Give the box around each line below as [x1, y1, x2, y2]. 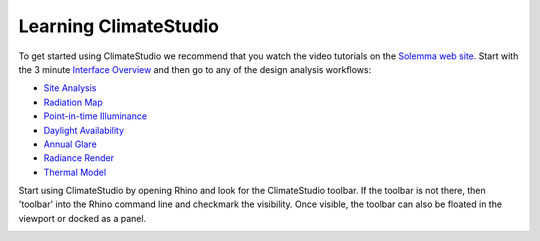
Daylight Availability [43, 124, 125, 136]
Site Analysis [43, 82, 97, 94]
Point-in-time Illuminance [43, 110, 148, 122]
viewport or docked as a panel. [18, 212, 147, 224]
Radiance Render [43, 152, 115, 164]
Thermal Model [43, 166, 107, 178]
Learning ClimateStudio [18, 15, 220, 37]
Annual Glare [43, 138, 97, 150]
